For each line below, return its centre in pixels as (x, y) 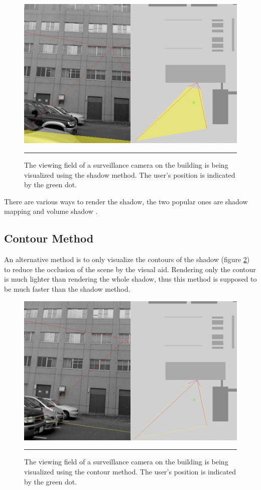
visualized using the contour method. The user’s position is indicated (130, 472)
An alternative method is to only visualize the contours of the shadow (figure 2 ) (127, 259)
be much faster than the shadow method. (67, 288)
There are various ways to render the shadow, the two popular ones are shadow (126, 201)
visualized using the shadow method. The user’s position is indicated (130, 174)
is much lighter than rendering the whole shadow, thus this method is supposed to (130, 279)
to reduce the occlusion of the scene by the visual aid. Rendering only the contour (130, 269)
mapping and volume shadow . (51, 211)
